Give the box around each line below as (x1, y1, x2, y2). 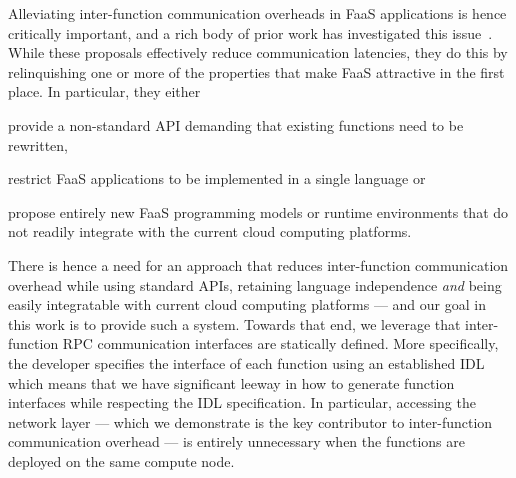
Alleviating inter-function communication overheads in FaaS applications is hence (8, 3, 507, 23)
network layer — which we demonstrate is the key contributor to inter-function (8, 411, 493, 432)
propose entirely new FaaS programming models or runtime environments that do (8, 201, 509, 222)
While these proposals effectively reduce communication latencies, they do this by (8, 42, 508, 63)
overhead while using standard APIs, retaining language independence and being (8, 274, 502, 295)
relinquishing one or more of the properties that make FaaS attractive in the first (8, 61, 505, 82)
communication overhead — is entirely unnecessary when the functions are (8, 431, 466, 452)
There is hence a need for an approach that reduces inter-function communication (8, 254, 509, 275)
